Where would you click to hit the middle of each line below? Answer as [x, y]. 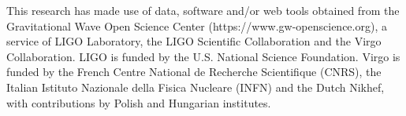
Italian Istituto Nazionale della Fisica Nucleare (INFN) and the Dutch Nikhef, [196, 87]
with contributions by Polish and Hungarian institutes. [139, 102]
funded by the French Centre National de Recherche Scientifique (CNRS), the [194, 72]
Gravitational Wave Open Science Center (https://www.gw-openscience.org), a [197, 25]
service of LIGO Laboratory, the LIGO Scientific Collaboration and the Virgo [194, 41]
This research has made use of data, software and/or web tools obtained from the [203, 10]
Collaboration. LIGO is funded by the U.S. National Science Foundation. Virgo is [203, 56]
